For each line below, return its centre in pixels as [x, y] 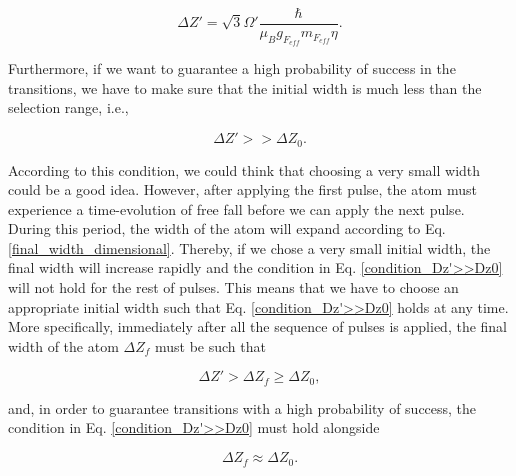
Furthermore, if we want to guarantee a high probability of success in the [232, 68]
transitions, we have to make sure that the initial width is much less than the [245, 87]
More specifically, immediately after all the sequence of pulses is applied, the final [258, 326]
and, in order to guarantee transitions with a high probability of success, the [242, 407]
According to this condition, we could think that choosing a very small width [244, 169]
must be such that [210, 345]
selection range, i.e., [68, 107]
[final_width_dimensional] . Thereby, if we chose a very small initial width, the [249, 247]
